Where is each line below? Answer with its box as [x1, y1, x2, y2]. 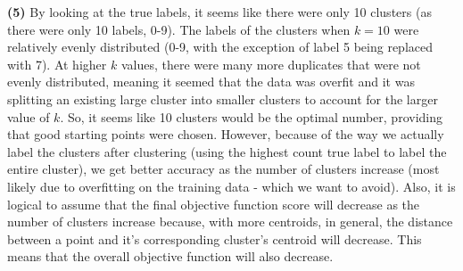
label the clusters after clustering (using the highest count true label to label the [7, 142, 447, 160]
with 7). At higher [7, 54, 107, 73]
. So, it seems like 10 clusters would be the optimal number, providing [60, 107, 442, 126]
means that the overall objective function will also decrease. [7, 247, 334, 266]
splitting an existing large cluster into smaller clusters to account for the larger [7, 89, 438, 108]
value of [7, 107, 50, 126]
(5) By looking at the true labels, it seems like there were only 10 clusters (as [7, 3, 432, 21]
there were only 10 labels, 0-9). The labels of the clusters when [7, 20, 351, 38]
